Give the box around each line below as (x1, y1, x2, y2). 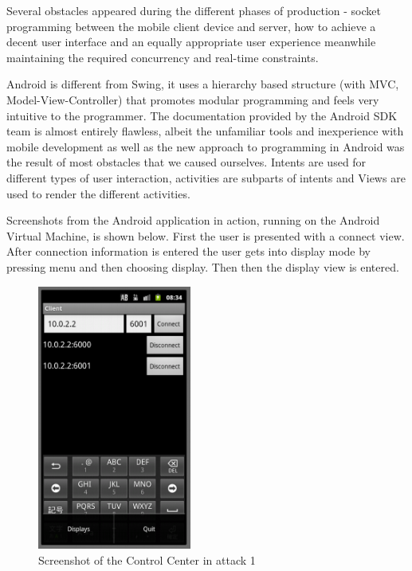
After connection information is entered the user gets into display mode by (6, 243, 371, 260)
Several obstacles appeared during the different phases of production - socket (6, 2, 381, 18)
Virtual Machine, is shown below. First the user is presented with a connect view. (6, 227, 405, 244)
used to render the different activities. (6, 185, 190, 201)
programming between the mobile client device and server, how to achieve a (6, 18, 376, 34)
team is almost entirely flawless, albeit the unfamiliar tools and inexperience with (6, 123, 404, 139)
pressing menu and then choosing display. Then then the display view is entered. (6, 258, 399, 275)
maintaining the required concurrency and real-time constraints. (6, 49, 319, 65)
